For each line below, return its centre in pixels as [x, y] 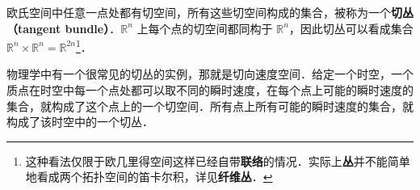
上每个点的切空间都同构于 [205, 28]
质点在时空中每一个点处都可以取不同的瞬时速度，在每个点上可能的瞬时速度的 [210, 90]
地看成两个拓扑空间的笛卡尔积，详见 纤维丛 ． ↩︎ [149, 177]
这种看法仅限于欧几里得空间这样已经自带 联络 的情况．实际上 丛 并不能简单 [218, 160]
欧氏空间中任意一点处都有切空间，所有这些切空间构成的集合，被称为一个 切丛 [210, 12]
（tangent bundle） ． [64, 28]
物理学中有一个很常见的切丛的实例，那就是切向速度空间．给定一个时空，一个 [210, 74]
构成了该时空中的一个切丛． [80, 122]
